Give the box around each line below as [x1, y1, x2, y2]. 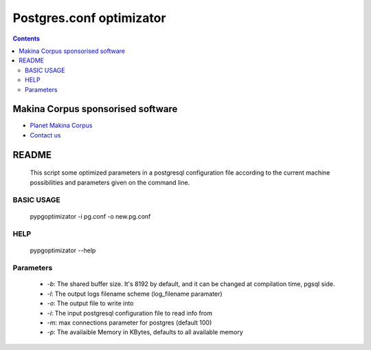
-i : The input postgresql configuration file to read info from [47, 309, 213, 317]
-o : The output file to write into [47, 299, 134, 307]
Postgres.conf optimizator [12, 10, 166, 25]
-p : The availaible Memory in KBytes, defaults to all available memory [47, 328, 243, 336]
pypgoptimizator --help [30, 246, 96, 254]
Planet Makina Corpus [30, 121, 93, 130]
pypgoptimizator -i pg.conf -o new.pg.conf [30, 212, 151, 220]
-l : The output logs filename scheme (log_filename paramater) [47, 289, 223, 298]
